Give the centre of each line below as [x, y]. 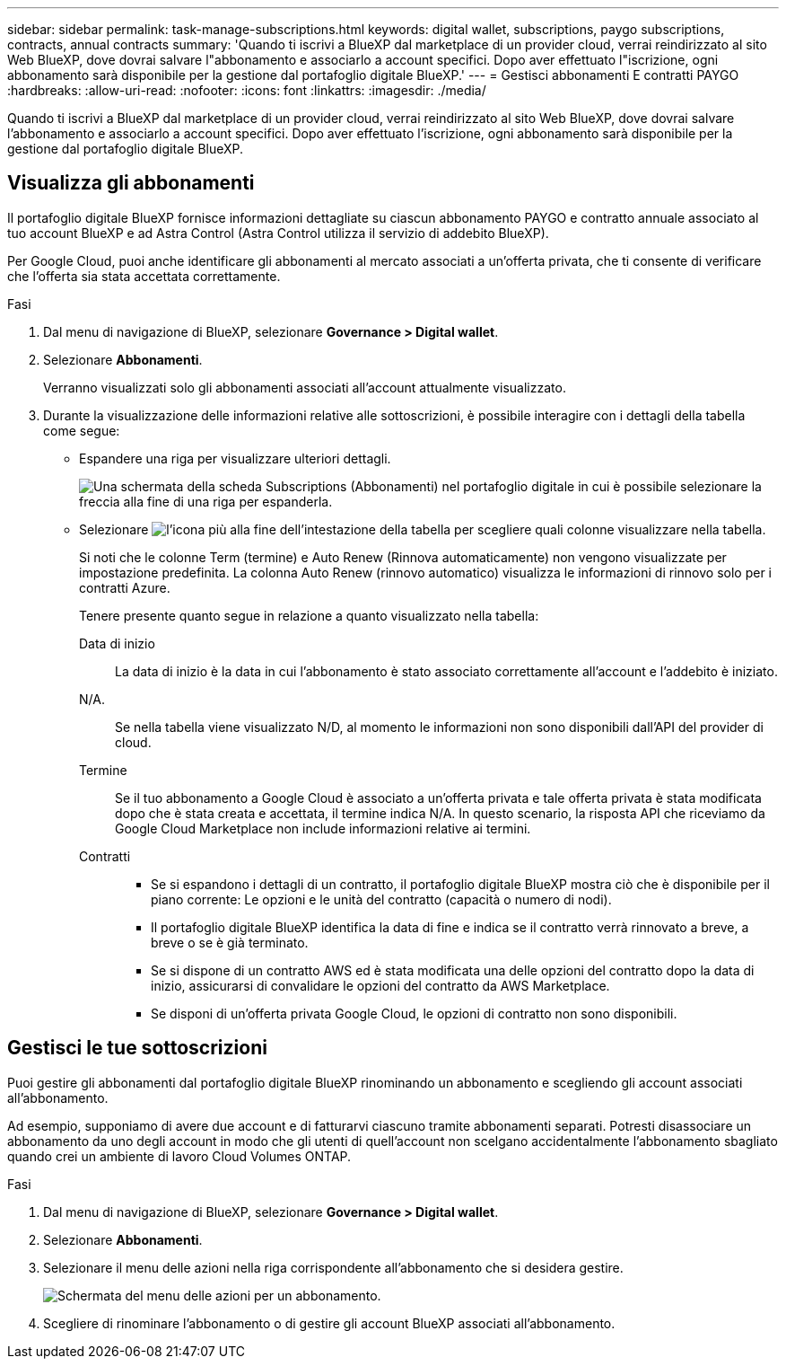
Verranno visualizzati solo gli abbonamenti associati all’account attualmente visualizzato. [305, 387]
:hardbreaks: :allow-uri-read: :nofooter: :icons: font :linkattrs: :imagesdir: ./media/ [247, 90]
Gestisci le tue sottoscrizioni [137, 1048]
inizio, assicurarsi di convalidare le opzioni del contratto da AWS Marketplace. [380, 985]
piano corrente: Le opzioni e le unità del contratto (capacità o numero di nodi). [381, 899]
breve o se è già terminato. [230, 942]
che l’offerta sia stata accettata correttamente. [144, 276]
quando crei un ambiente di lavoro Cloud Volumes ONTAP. [179, 1156]
